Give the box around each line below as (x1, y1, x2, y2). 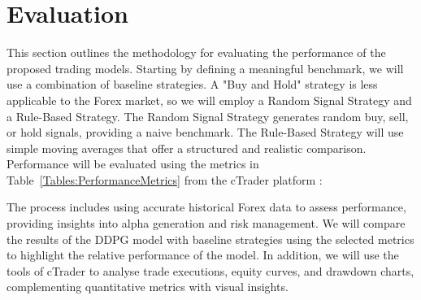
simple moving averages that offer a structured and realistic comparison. (7, 139, 367, 156)
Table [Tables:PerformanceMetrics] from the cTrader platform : (7, 171, 323, 188)
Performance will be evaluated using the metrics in (7, 155, 259, 172)
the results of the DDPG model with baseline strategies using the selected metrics (7, 230, 414, 247)
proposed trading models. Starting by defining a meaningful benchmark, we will (7, 59, 404, 76)
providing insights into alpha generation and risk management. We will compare (7, 215, 406, 232)
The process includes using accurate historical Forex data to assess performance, (7, 198, 406, 215)
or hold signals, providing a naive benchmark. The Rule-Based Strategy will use (7, 124, 404, 141)
